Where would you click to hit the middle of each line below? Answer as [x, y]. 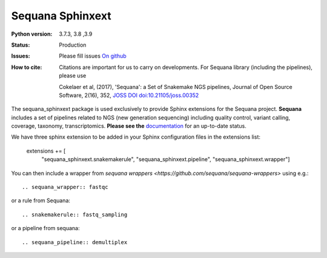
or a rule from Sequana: [41, 200]
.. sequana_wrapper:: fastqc [65, 187]
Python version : [32, 34]
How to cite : [27, 67]
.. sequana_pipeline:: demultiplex [75, 242]
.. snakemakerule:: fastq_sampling [75, 214]
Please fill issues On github [93, 56]
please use [73, 76]
